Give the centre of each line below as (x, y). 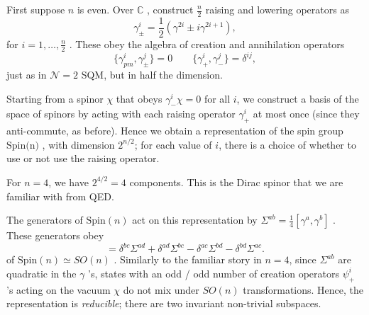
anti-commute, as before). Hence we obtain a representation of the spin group (175, 131)
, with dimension (78, 144)
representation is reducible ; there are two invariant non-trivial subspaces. (164, 303)
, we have (68, 182)
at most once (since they (306, 114)
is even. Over (105, 9)
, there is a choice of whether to (287, 144)
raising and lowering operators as (277, 9)
